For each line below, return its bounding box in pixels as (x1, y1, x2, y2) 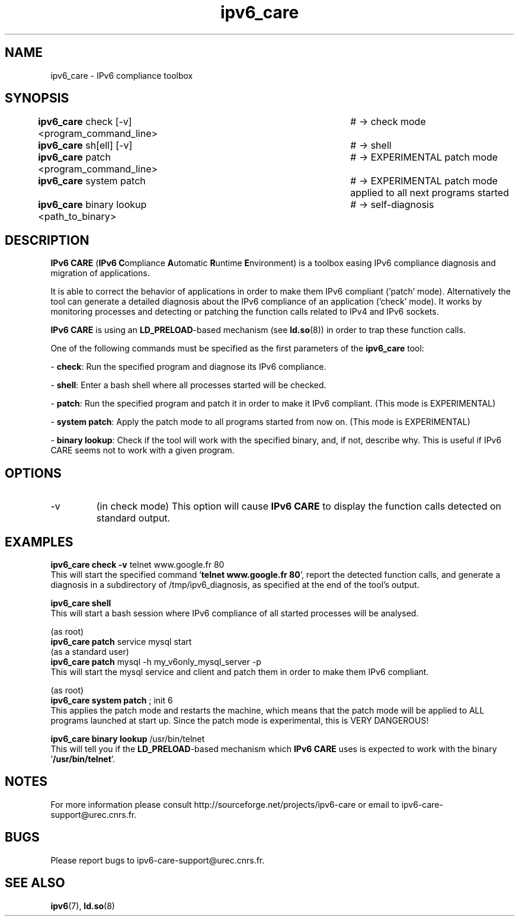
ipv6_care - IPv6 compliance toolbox (50, 70, 193, 81)
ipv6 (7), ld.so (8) (50, 900, 115, 911)
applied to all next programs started (350, 187, 509, 199)
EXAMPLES (5, 534, 73, 549)
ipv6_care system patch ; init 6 (50, 695, 173, 705)
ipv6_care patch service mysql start (50, 636, 192, 647)
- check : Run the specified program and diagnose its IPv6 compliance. (50, 362, 326, 372)
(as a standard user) (50, 646, 129, 657)
